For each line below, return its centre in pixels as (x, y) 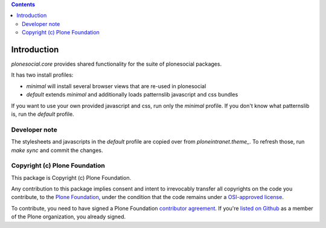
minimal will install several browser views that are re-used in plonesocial (116, 86)
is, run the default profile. (43, 114)
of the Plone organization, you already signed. (69, 217)
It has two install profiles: (42, 75)
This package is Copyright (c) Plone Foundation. (71, 177)
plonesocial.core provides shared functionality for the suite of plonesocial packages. (117, 64)
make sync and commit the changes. (57, 150)
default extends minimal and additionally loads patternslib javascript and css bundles (132, 95)
